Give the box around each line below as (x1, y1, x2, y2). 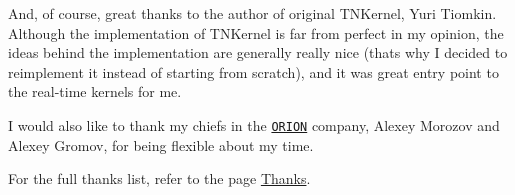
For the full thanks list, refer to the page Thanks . (8, 168, 311, 189)
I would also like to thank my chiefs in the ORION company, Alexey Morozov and (8, 114, 500, 135)
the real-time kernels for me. (8, 81, 182, 102)
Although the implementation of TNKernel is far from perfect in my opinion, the (8, 22, 504, 43)
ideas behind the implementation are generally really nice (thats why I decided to (8, 42, 508, 63)
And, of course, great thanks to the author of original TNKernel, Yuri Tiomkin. (8, 3, 497, 23)
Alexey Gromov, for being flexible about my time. (8, 134, 314, 155)
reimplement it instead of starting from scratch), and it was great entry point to (8, 61, 499, 82)
